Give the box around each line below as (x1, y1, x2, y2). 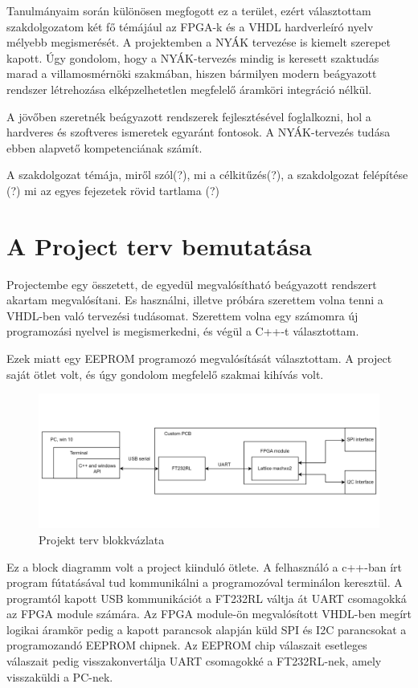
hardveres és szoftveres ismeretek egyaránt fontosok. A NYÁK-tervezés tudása (6, 124, 391, 140)
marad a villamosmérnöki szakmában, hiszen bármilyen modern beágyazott (6, 65, 377, 82)
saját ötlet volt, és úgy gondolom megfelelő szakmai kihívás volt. (6, 365, 324, 382)
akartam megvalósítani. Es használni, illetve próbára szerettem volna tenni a (6, 291, 383, 308)
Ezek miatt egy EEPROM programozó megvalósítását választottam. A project (6, 350, 392, 367)
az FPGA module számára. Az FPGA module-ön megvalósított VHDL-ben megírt (6, 605, 412, 622)
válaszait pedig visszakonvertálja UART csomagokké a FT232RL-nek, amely (6, 653, 382, 670)
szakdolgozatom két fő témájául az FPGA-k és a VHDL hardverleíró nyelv (6, 18, 374, 35)
